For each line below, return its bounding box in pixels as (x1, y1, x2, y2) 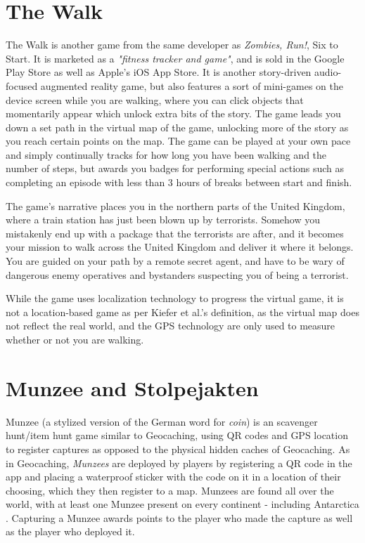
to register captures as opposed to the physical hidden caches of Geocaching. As (6, 441, 350, 456)
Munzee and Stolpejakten (6, 373, 259, 402)
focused (6, 78, 38, 93)
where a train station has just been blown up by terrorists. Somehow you (6, 212, 321, 227)
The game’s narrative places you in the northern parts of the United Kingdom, (6, 198, 345, 213)
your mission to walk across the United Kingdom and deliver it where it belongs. (6, 240, 354, 254)
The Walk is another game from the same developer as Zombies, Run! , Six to (6, 37, 338, 52)
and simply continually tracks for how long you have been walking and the (6, 147, 327, 162)
